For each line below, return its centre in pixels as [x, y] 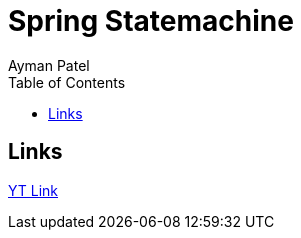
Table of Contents [67, 82]
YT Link [33, 190]
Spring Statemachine [151, 21]
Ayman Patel [49, 65]
